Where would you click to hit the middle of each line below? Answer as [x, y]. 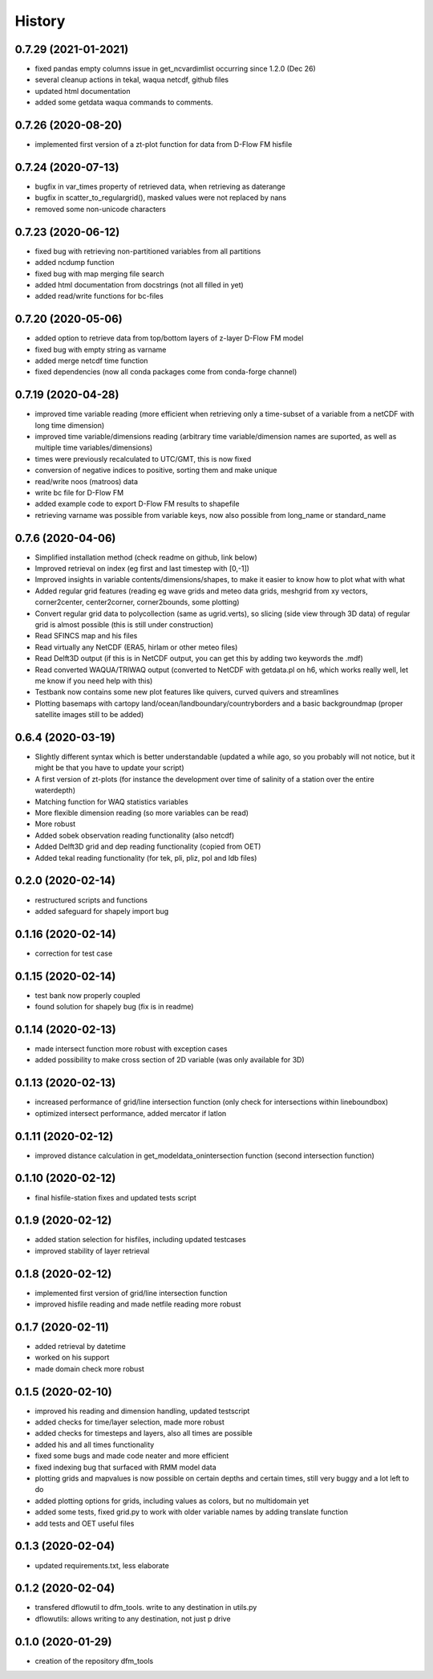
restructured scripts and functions [91, 900]
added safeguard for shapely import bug [102, 911]
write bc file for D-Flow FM [79, 493]
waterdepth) [55, 790]
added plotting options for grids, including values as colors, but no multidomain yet [172, 1501]
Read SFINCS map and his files [86, 636]
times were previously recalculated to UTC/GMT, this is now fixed [143, 458]
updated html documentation [83, 91]
